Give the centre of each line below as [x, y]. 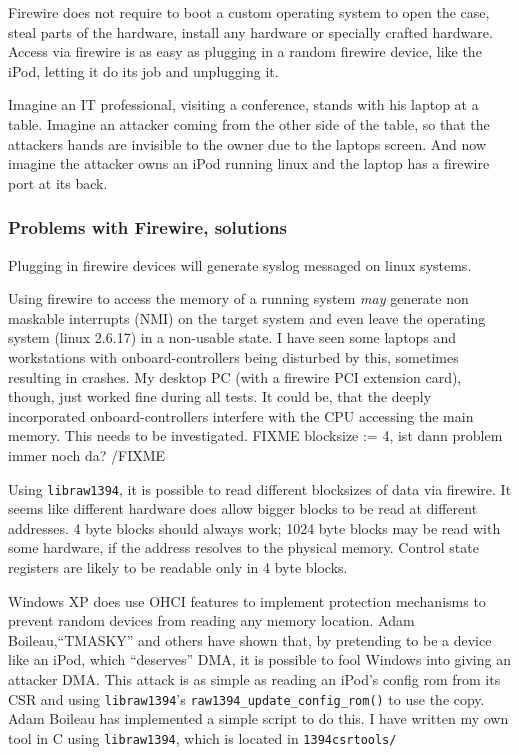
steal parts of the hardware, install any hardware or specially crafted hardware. [250, 31]
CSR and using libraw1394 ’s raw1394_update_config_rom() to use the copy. [246, 698]
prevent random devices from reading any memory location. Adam [211, 620]
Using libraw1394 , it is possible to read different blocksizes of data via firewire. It [260, 488]
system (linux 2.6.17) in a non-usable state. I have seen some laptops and [232, 337]
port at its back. [58, 182]
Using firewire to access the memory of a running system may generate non [238, 298]
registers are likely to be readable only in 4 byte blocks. [178, 566]
